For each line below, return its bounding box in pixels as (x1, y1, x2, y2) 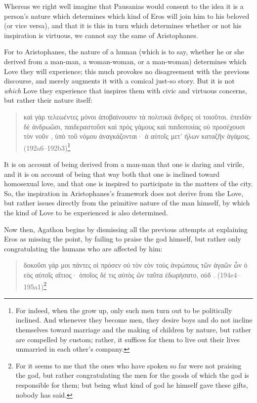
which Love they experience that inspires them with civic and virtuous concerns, (4, 85, 247, 95)
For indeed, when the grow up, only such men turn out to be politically (15, 305, 232, 315)
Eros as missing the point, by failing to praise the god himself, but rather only (4, 234, 241, 244)
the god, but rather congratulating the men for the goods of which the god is (15, 370, 249, 380)
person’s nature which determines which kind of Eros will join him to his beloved (4, 10, 250, 21)
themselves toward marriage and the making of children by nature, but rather (15, 324, 251, 334)
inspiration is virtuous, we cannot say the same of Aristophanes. (4, 30, 198, 40)
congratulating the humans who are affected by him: (4, 243, 163, 253)
